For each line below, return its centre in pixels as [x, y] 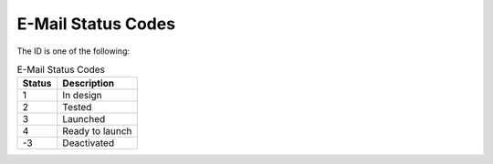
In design [82, 96]
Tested [77, 108]
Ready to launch [97, 131]
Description [89, 84]
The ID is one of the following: [73, 51]
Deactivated [88, 143]
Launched [84, 119]
